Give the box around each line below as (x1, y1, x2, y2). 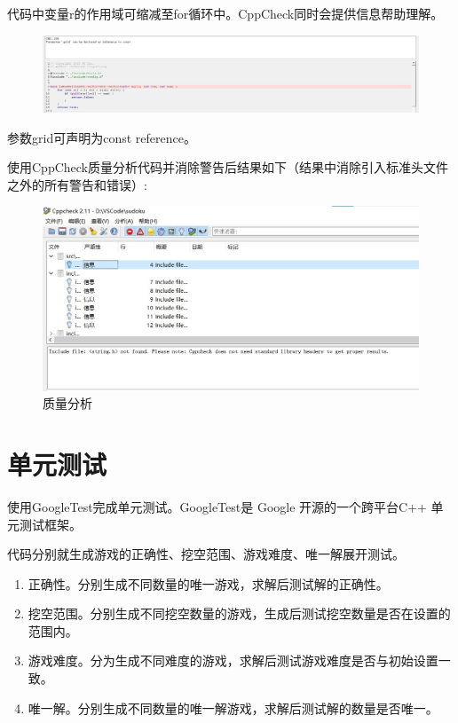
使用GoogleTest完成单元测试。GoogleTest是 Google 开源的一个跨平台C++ (7, 497, 427, 515)
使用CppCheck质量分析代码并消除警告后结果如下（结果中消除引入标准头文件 (7, 158, 448, 177)
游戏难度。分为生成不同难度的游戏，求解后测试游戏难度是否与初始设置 (28, 651, 438, 670)
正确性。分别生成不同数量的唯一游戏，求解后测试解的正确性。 (28, 574, 389, 593)
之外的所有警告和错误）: (7, 175, 147, 193)
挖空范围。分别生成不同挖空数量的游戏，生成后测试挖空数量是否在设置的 (28, 604, 451, 623)
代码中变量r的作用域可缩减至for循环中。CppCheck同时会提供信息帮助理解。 (7, 4, 444, 22)
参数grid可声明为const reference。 (7, 128, 196, 146)
